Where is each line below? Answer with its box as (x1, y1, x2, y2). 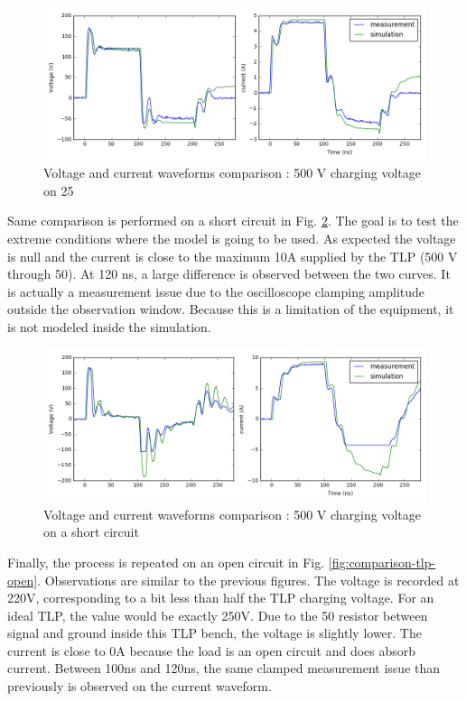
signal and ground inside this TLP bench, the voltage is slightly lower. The (7, 623, 422, 642)
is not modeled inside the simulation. (7, 317, 211, 336)
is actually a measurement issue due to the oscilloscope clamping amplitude (7, 281, 425, 300)
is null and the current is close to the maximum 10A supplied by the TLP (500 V (7, 246, 458, 265)
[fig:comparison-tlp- (328, 552, 436, 571)
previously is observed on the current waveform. (7, 677, 272, 696)
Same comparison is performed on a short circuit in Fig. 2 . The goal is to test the (7, 211, 459, 230)
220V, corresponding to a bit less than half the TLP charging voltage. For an (7, 588, 434, 607)
